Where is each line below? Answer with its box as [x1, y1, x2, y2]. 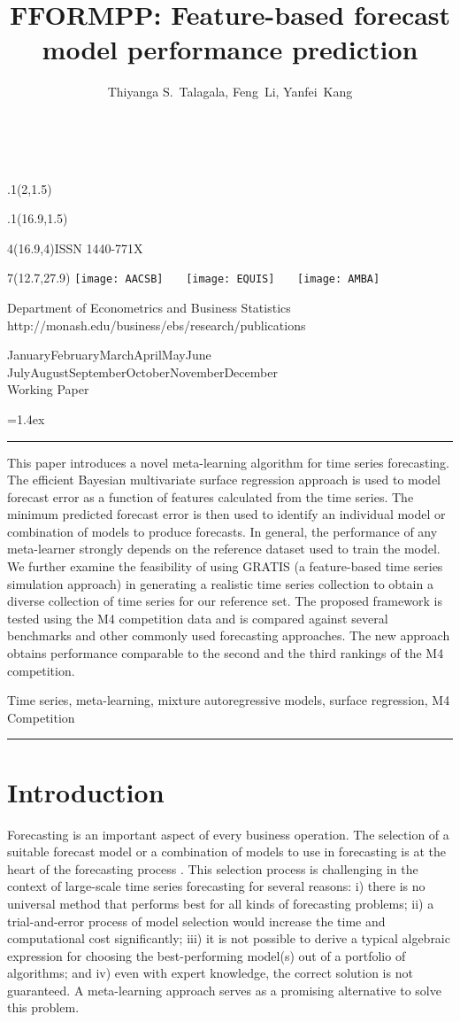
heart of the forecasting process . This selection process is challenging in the [7, 859, 418, 878]
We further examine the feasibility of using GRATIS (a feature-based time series [7, 557, 443, 576]
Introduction [7, 773, 165, 809]
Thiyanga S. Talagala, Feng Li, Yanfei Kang [107, 82, 353, 101]
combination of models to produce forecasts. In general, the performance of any [7, 522, 438, 540]
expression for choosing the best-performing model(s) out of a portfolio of [7, 946, 406, 964]
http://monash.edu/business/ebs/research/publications [7, 315, 306, 334]
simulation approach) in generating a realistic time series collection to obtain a [7, 574, 433, 592]
